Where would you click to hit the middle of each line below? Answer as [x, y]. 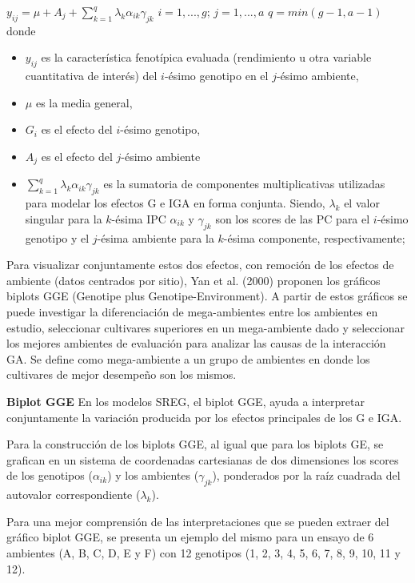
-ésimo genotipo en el [216, 76]
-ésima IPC [139, 218]
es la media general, [84, 102]
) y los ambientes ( [153, 475]
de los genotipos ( [50, 475]
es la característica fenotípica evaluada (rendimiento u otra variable [206, 57]
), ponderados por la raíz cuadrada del [306, 475]
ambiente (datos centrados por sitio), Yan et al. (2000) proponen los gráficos [194, 280]
